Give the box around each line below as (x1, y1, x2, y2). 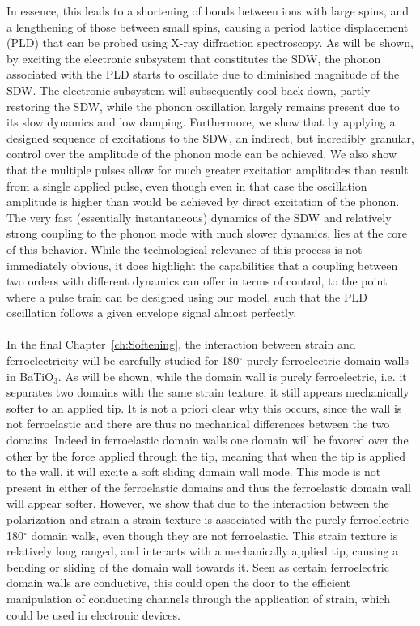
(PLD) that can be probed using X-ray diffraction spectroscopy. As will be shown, (6, 34, 414, 51)
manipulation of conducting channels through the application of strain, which (6, 590, 390, 607)
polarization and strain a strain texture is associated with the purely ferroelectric (6, 511, 409, 527)
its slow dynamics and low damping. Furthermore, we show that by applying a (6, 114, 396, 131)
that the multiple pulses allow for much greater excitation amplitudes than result (6, 161, 409, 178)
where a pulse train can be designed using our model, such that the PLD (6, 288, 367, 305)
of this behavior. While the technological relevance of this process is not (6, 240, 363, 257)
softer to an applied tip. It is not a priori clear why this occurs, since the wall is (6, 399, 402, 416)
